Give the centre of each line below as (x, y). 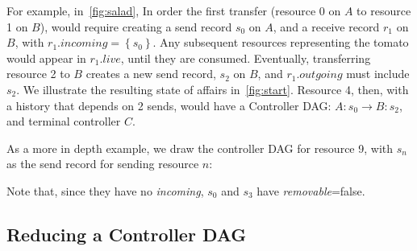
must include (378, 74)
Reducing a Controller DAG (127, 234)
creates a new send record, (151, 74)
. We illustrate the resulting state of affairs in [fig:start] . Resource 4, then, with (213, 89)
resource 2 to (38, 74)
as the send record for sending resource (103, 164)
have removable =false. (311, 190)
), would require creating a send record (136, 26)
